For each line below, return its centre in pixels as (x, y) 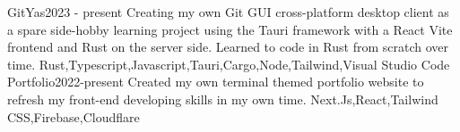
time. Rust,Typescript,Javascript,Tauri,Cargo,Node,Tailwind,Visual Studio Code (229, 64)
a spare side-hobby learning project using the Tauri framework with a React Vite (230, 29)
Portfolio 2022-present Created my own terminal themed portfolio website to (216, 82)
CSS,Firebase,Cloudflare (74, 116)
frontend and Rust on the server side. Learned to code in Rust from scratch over (228, 47)
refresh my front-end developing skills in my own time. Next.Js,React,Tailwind (223, 99)
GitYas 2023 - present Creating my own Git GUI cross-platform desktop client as (228, 12)
